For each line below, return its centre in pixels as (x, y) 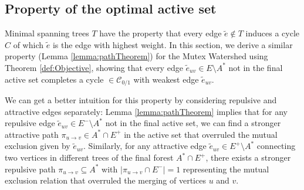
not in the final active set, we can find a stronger (193, 123)
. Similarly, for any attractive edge (145, 146)
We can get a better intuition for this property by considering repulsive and (141, 100)
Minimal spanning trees (47, 33)
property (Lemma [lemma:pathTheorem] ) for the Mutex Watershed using (136, 56)
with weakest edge (166, 79)
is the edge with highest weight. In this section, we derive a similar (173, 44)
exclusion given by (38, 146)
